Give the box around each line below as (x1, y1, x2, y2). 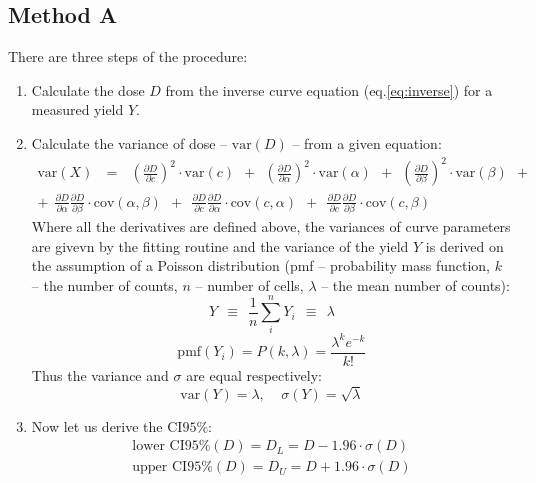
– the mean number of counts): (321, 274, 510, 295)
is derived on (425, 235, 504, 256)
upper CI (132, 460, 188, 475)
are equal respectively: (186, 365, 323, 386)
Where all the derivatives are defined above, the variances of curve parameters (31, 215, 511, 236)
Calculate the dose (31, 79, 145, 100)
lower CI (132, 439, 185, 454)
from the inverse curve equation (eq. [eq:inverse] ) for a (165, 79, 493, 100)
